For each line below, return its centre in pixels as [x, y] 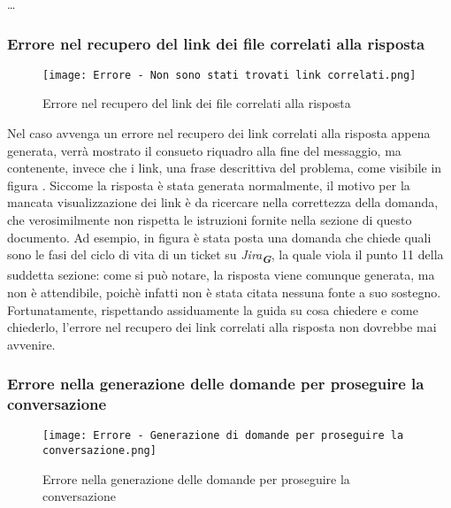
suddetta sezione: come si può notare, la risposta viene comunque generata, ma [221, 275]
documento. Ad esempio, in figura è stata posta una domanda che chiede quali [219, 237]
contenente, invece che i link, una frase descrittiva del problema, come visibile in [225, 168]
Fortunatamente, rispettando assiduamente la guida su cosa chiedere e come [213, 309]
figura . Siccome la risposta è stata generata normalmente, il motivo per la [209, 185]
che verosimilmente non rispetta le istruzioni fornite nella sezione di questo [210, 220]
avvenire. [31, 344]
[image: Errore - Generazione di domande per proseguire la [223, 436]
